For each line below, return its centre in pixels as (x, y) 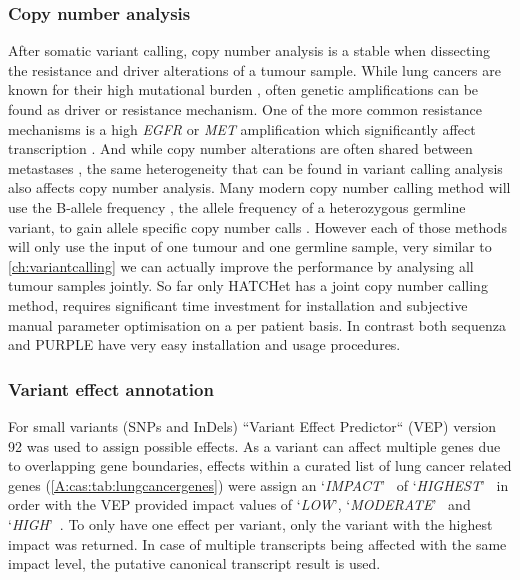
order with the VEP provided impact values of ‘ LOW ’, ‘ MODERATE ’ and (239, 504)
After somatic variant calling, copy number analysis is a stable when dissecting (249, 50)
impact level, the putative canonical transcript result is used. (194, 563)
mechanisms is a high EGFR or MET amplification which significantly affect (242, 128)
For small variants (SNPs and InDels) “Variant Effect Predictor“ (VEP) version (252, 425)
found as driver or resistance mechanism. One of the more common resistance (245, 109)
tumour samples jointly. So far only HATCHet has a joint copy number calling (248, 285)
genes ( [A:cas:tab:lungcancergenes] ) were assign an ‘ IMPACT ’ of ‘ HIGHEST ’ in (258, 484)
